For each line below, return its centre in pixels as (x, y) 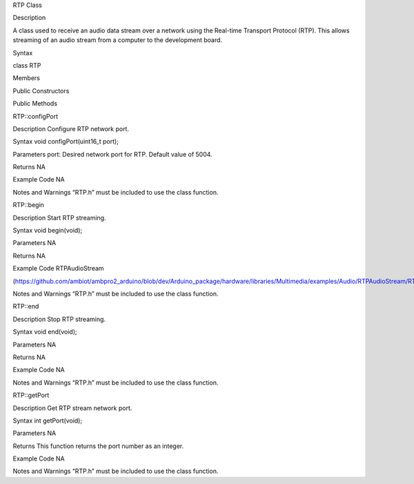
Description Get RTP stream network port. (72, 408)
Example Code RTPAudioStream (58, 269)
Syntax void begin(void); (48, 231)
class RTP (27, 65)
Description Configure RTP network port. (71, 128)
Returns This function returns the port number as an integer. (98, 446)
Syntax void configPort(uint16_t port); (66, 142)
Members (27, 78)
